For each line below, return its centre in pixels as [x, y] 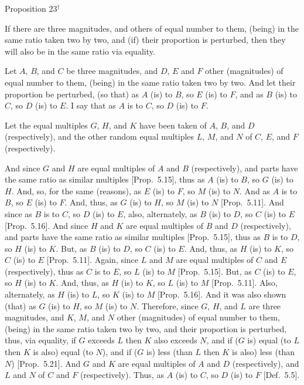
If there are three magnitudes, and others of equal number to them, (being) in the [152, 28]
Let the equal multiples [46, 125]
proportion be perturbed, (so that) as [72, 94]
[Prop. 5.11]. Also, [245, 283]
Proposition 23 [31, 8]
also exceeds [176, 340]
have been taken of [173, 125]
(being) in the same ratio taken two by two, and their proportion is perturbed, [146, 328]
